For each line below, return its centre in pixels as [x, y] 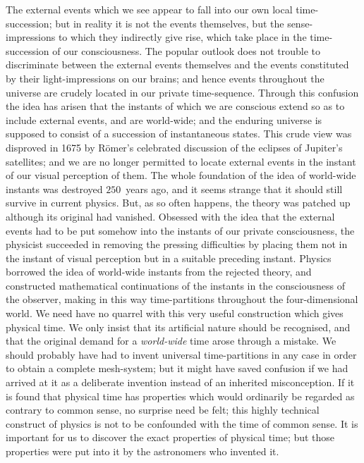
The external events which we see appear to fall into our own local [149, 9]
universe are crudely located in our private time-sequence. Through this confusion [182, 92]
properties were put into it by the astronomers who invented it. [142, 451]
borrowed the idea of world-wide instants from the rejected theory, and [159, 272]
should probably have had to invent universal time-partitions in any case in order [181, 354]
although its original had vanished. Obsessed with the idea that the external [170, 216]
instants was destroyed [54, 189]
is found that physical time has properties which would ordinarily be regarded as [180, 396]
